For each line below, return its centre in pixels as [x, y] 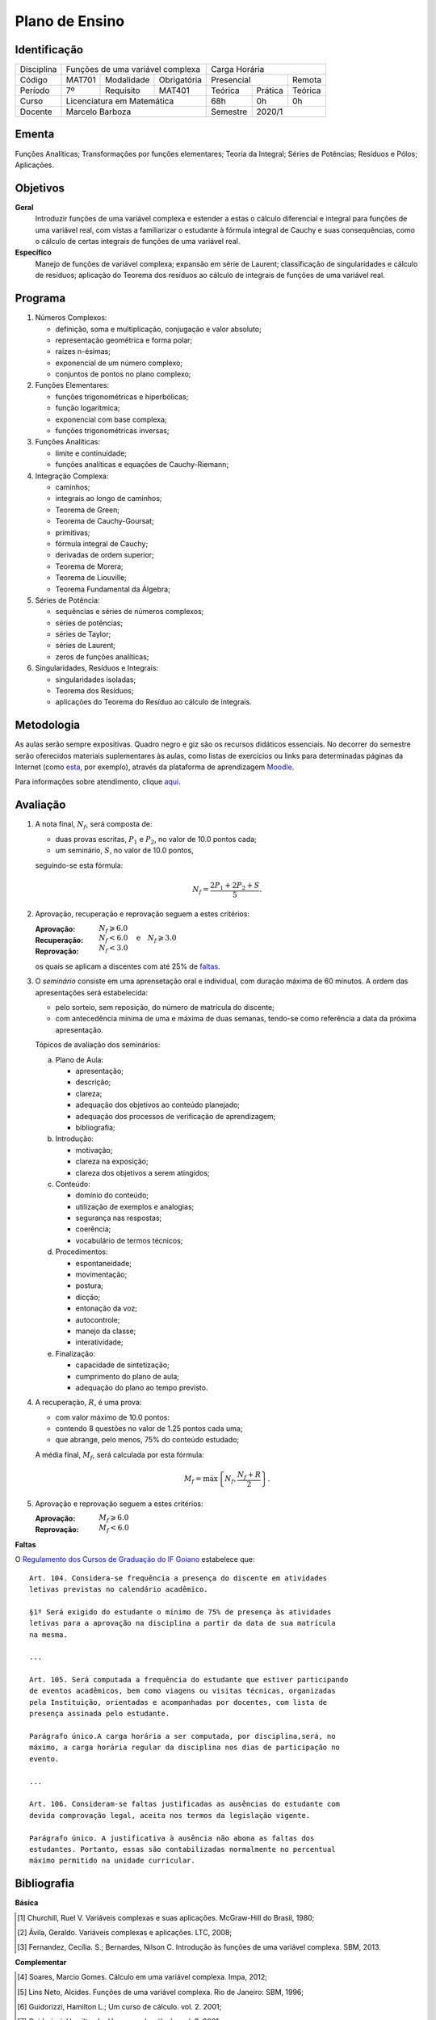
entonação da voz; [106, 1308]
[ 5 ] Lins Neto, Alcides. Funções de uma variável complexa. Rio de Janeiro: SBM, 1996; [161, 1992]
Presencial [231, 80]
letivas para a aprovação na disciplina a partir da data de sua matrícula [182, 1623]
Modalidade [128, 80]
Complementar [41, 1962]
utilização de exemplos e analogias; [135, 1206]
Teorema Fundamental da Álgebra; [113, 589]
